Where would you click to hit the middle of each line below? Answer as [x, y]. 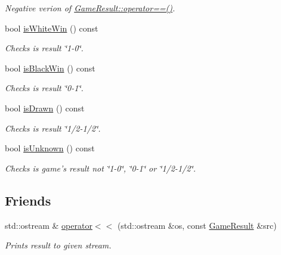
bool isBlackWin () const [50, 68]
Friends [28, 200]
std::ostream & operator [49, 225]
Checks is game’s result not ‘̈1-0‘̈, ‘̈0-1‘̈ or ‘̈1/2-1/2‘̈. [100, 168]
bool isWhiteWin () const [52, 28]
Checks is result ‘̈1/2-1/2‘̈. [53, 128]
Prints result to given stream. [58, 245]
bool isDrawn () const [45, 108]
